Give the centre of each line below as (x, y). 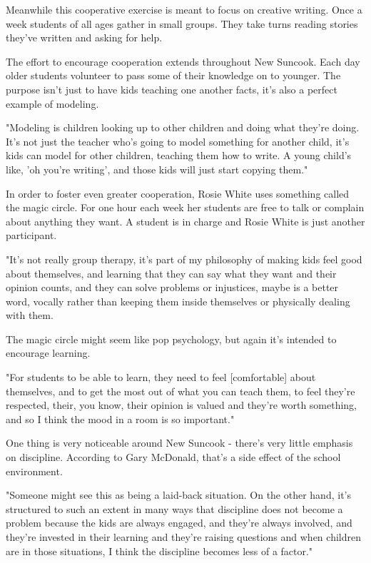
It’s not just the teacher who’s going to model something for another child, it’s (178, 141)
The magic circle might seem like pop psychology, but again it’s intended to (171, 339)
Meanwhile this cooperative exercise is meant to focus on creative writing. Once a (184, 9)
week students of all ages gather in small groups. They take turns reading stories (182, 23)
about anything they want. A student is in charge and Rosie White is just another (185, 221)
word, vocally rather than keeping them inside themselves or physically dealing (178, 301)
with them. (30, 315)
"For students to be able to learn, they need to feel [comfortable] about (161, 377)
